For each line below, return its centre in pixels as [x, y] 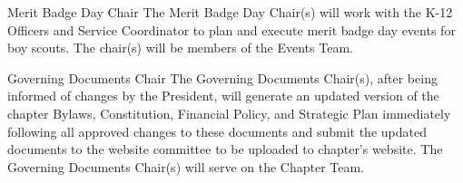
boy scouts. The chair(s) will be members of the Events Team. [180, 48]
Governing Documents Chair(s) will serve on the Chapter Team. [186, 166]
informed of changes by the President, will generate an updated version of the [223, 96]
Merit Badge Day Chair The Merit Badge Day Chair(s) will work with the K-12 [230, 12]
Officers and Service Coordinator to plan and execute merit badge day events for [231, 29]
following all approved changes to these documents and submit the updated [217, 131]
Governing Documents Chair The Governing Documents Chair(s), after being [222, 77]
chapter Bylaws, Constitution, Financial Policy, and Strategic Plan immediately [229, 113]
